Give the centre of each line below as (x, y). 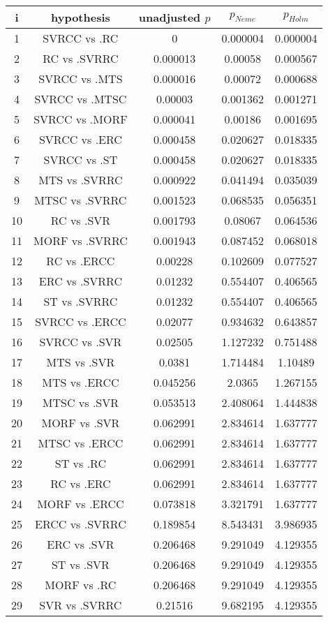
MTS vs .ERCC (81, 382)
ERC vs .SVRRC (80, 281)
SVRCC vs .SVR (81, 342)
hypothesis (80, 17)
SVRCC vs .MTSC (81, 99)
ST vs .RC (80, 463)
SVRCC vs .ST (81, 160)
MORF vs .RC (81, 585)
